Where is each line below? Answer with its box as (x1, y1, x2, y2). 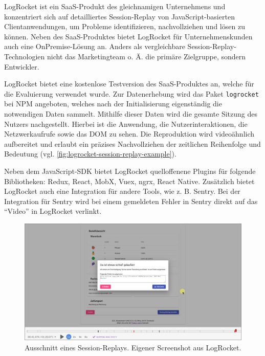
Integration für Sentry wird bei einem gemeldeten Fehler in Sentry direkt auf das (4, 195, 258, 206)
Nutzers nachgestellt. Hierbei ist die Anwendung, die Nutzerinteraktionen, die (4, 118, 248, 129)
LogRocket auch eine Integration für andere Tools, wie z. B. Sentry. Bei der (4, 186, 240, 196)
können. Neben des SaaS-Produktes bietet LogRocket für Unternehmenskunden (4, 31, 253, 41)
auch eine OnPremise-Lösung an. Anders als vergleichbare (4, 41, 185, 52)
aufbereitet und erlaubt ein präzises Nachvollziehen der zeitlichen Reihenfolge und (4, 138, 261, 149)
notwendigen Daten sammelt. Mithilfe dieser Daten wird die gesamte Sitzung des (4, 108, 258, 119)
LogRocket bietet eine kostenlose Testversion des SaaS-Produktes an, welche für (4, 78, 254, 89)
